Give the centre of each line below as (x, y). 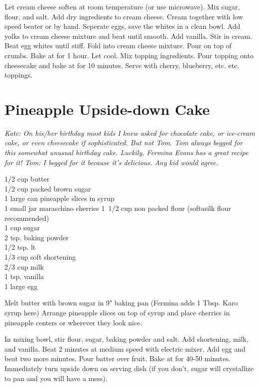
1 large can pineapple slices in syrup (60, 198)
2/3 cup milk (24, 266)
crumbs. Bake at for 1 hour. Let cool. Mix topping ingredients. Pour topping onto (129, 55)
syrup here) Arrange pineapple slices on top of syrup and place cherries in (117, 312)
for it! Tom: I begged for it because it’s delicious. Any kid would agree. (111, 162)
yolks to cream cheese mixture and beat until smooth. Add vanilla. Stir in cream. (128, 36)
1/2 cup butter (27, 179)
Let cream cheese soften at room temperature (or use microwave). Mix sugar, (122, 6)
